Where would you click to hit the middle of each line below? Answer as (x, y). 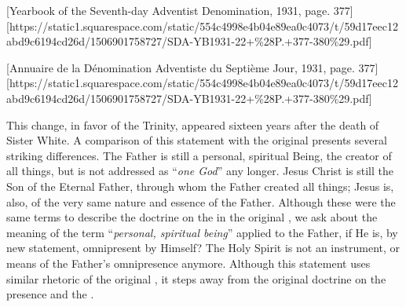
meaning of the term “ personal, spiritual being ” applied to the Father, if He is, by (202, 232)
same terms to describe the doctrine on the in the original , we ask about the (192, 217)
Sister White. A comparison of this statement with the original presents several (197, 140)
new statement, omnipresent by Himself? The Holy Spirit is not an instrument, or (203, 248)
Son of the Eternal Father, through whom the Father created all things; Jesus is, (200, 186)
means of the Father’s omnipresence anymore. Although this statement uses (188, 263)
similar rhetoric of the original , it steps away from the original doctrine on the (196, 278)
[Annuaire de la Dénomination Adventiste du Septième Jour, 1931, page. (181, 67)
